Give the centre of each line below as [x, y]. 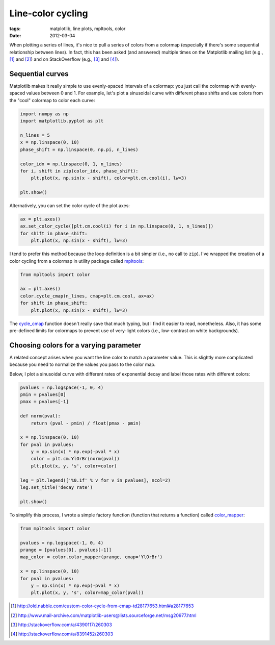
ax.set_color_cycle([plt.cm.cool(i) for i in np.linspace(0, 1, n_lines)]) [117, 226]
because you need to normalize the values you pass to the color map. [82, 364]
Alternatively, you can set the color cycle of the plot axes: [70, 206]
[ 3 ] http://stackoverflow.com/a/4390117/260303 [61, 625]
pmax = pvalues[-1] [44, 402]
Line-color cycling [49, 13]
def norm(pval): [40, 416]
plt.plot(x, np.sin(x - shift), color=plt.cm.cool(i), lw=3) [109, 178]
